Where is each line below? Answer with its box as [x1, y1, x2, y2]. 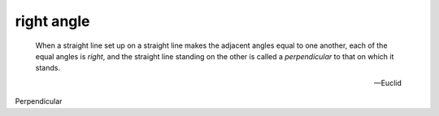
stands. [35, 63, 61, 73]
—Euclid [373, 78, 402, 88]
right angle [15, 12, 90, 30]
